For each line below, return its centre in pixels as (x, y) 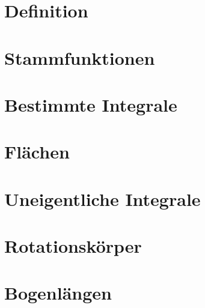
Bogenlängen (58, 293)
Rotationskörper (73, 246)
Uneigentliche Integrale (102, 198)
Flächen (37, 152)
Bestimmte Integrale (91, 104)
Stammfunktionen (80, 57)
